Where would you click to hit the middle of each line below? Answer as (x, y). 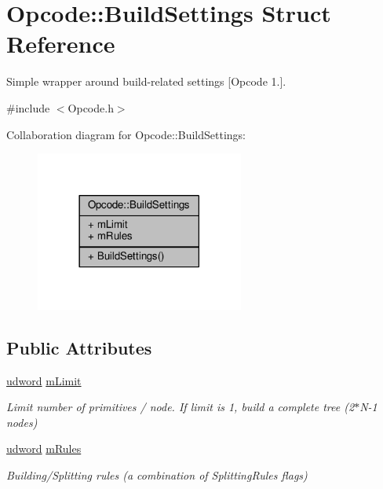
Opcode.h (91, 107)
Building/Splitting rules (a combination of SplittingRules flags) (157, 474)
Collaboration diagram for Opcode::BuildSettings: (126, 134)
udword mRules (44, 449)
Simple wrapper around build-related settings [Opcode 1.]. (146, 81)
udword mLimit (44, 380)
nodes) (22, 422)
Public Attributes (79, 347)
